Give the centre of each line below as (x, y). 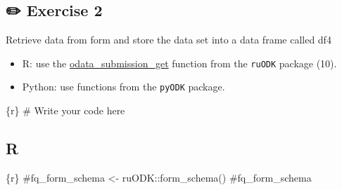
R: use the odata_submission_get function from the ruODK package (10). (179, 63)
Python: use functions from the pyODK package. (123, 87)
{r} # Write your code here (65, 110)
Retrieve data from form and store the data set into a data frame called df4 (169, 40)
